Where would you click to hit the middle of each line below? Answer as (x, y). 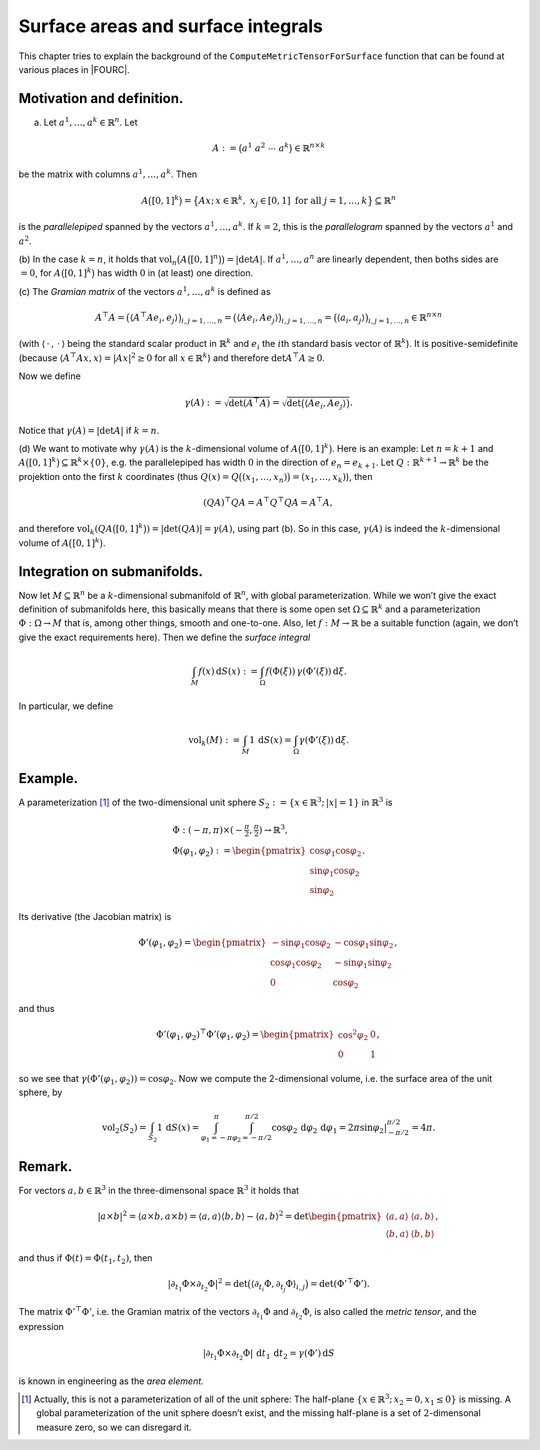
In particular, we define (66, 706)
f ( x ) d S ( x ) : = (228, 671)
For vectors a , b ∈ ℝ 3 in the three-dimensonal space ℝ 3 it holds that (159, 1190)
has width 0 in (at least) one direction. (175, 273)
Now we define (50, 376)
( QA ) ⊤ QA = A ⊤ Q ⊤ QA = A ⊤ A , (268, 501)
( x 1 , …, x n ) (264, 478)
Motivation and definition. (101, 98)
